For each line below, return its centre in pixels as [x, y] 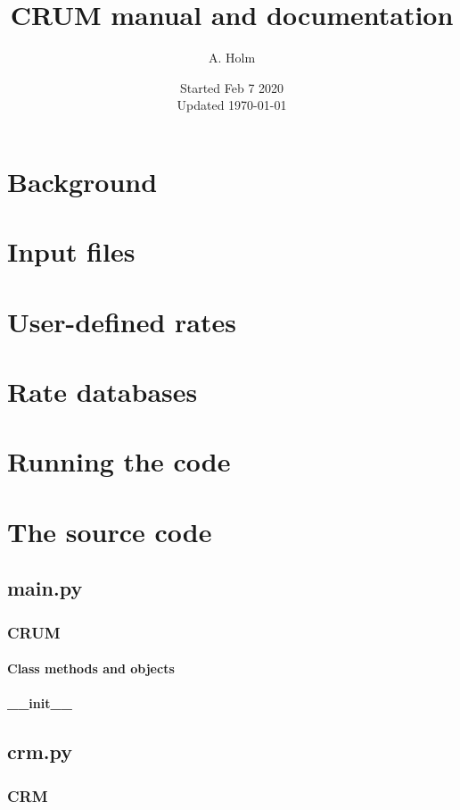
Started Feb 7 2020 [232, 87]
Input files [71, 251]
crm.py [40, 752]
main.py [45, 588]
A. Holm [232, 58]
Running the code [119, 461]
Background [82, 181]
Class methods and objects [91, 668]
